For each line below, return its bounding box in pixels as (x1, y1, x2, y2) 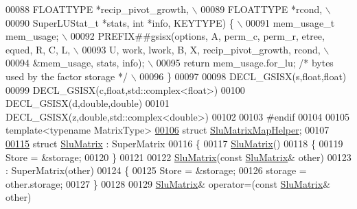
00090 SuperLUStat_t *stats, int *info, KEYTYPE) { (5, 15, 234, 29)
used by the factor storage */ (5, 69, 128, 83)
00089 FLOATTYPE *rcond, (200, 2, 323, 16)
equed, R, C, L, (5, 42, 71, 56)
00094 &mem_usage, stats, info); (5, 56, 145, 70)
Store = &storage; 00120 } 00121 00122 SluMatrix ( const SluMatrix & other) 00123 (5, 149, 352, 164)
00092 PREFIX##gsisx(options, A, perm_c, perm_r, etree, (70, 29, 325, 43)
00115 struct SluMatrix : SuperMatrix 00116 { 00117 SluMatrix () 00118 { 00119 (5, 136, 343, 150)
